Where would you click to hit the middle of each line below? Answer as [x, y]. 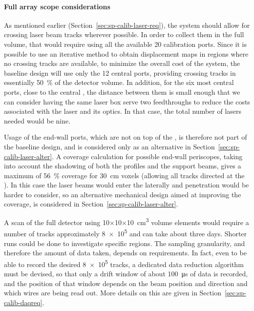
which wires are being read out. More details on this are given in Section [113, 293]
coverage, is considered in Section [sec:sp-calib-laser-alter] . [91, 204]
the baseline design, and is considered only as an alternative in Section [109, 146]
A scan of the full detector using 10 [57, 222]
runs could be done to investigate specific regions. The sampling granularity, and [125, 243]
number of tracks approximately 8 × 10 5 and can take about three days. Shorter [126, 233]
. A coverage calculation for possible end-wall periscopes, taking [147, 156]
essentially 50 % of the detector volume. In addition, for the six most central [119, 82]
